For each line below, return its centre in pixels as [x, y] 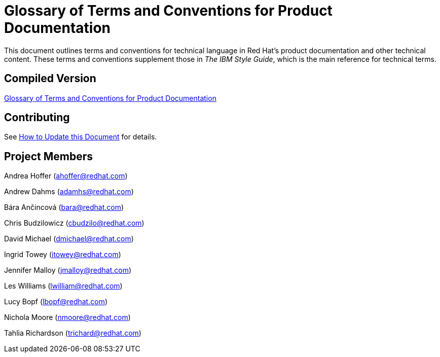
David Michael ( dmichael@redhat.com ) [69, 239]
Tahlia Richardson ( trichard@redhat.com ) [73, 333]
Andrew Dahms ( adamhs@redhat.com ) [69, 192]
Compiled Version [50, 79]
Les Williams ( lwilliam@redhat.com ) [63, 286]
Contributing [37, 118]
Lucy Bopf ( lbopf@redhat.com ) [56, 302]
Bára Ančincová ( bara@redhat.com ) [64, 207]
